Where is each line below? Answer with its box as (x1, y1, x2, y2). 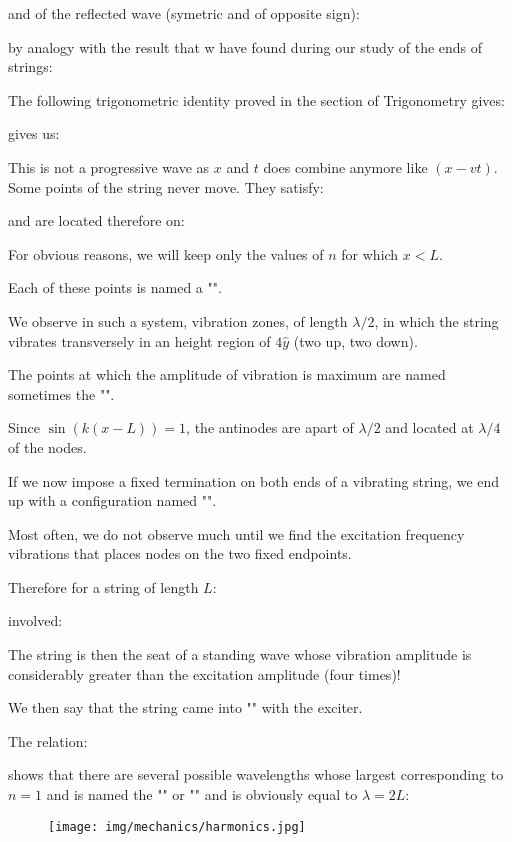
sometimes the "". (8, 383, 115, 404)
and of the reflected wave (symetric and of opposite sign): (8, 3, 360, 23)
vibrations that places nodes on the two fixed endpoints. (8, 543, 352, 564)
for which (341, 243, 399, 264)
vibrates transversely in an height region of (8, 330, 271, 351)
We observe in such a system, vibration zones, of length (8, 310, 348, 331)
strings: (8, 56, 53, 77)
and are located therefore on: (8, 210, 185, 231)
